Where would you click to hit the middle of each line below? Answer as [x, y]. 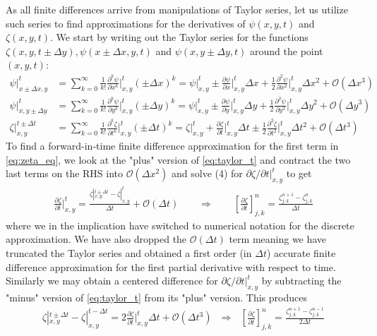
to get [299, 173]
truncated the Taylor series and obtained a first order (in [129, 252]
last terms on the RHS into [65, 173]
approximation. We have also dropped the [96, 239]
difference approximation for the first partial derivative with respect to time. [171, 266]
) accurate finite [301, 252]
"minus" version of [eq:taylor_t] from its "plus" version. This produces [156, 297]
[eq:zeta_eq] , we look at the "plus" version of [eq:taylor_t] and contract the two [178, 159]
